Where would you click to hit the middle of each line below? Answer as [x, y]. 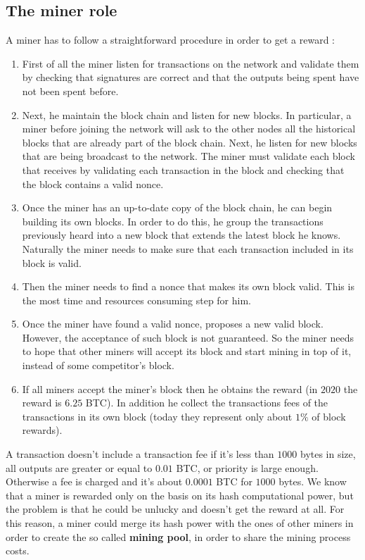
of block [329, 416]
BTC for [234, 481]
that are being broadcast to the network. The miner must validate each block [188, 156]
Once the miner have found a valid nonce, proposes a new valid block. [173, 324]
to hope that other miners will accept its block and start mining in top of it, [187, 351]
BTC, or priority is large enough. [247, 467]
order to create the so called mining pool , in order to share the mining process [178, 536]
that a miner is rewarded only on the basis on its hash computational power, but [180, 495]
